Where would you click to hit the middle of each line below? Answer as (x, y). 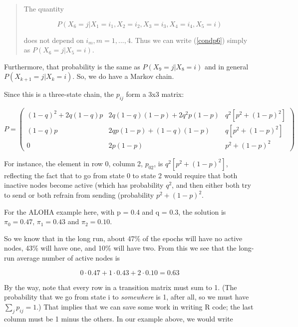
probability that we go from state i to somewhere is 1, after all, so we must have (127, 297)
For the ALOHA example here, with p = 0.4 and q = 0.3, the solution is (115, 211)
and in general (227, 66)
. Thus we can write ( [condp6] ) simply (189, 40)
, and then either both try (211, 185)
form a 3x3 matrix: (155, 94)
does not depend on (54, 40)
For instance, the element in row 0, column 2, (73, 163)
